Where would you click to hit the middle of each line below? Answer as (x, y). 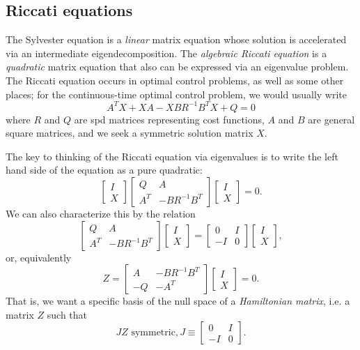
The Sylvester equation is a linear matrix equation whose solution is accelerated (176, 39)
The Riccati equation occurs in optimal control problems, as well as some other (175, 80)
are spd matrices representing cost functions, (169, 119)
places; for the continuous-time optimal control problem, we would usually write (176, 94)
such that (67, 314)
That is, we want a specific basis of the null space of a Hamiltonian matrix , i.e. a (178, 301)
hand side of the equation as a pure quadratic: (104, 170)
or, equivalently (39, 257)
